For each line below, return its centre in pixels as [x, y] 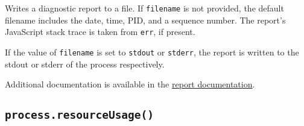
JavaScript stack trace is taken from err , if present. [100, 32]
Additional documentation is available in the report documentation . [130, 84]
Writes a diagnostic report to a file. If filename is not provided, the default [144, 8]
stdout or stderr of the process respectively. [85, 64]
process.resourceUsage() [80, 115]
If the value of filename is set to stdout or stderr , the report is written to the [152, 52]
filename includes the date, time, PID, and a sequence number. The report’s [145, 20]
